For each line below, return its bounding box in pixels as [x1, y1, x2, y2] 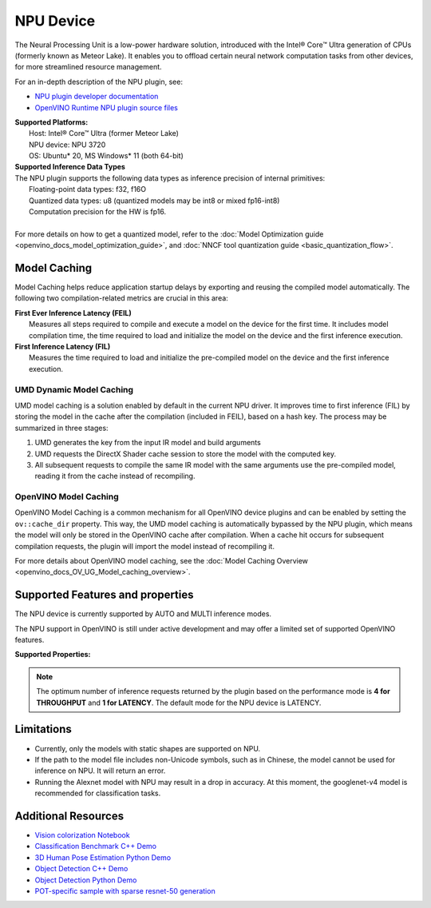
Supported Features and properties [14, 588, 195, 602]
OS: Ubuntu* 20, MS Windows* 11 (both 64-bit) [29, 151, 184, 161]
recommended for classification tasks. [34, 788, 161, 798]
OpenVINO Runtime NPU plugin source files [34, 102, 179, 112]
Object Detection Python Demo [34, 875, 137, 885]
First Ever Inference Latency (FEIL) [14, 308, 132, 317]
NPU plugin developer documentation [34, 92, 159, 102]
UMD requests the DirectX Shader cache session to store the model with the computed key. [34, 448, 337, 459]
